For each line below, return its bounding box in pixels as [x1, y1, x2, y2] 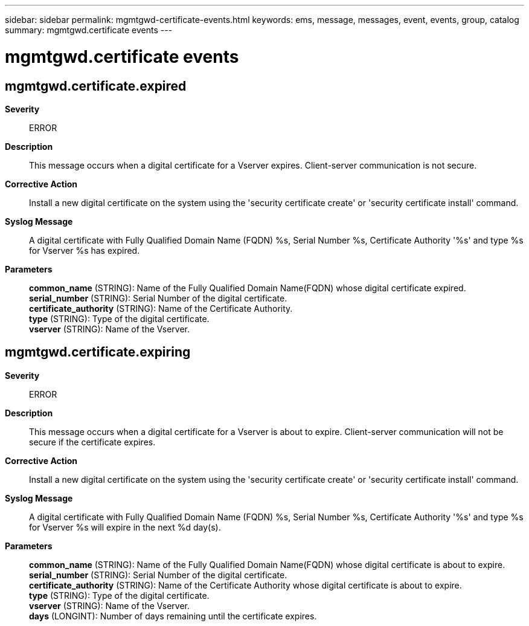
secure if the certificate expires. [29, 436, 156, 447]
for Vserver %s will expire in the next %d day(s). [29, 521, 221, 532]
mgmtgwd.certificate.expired [5, 78, 187, 94]
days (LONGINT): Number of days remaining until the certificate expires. [29, 610, 317, 621]
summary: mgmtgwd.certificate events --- [5, 25, 173, 35]
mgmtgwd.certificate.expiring [5, 344, 191, 360]
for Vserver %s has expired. [29, 245, 140, 256]
